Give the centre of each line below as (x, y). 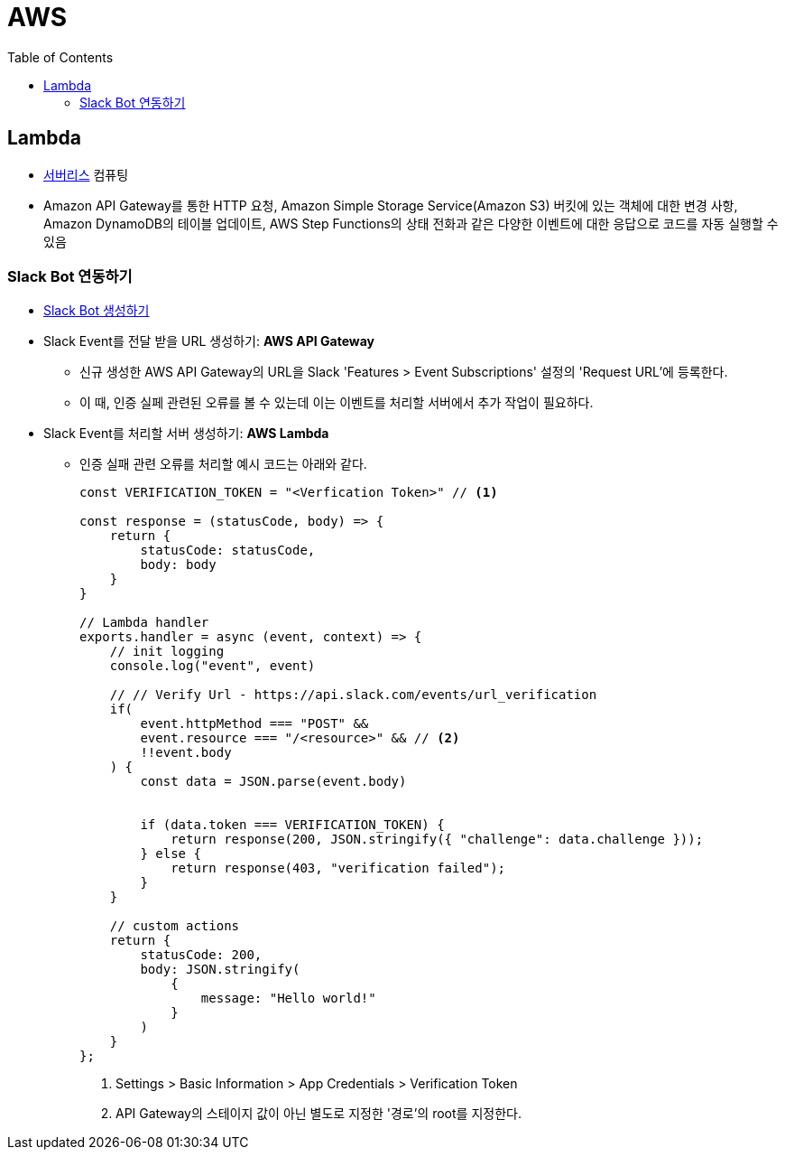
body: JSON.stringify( (220, 970)
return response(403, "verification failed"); (338, 868)
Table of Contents (60, 57)
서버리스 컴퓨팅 (86, 174)
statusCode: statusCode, (228, 551)
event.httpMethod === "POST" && (254, 724)
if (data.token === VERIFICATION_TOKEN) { (292, 825)
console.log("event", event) (212, 666)
